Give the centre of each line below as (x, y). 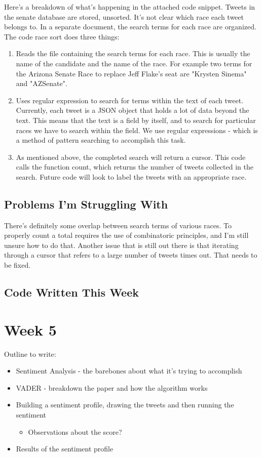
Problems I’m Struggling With (86, 204)
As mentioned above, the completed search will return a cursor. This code (131, 157)
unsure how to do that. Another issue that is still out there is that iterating (121, 245)
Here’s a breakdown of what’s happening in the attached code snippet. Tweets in (130, 7)
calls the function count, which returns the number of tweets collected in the (135, 167)
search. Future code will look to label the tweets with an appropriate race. (131, 176)
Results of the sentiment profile (65, 449)
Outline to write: (30, 354)
